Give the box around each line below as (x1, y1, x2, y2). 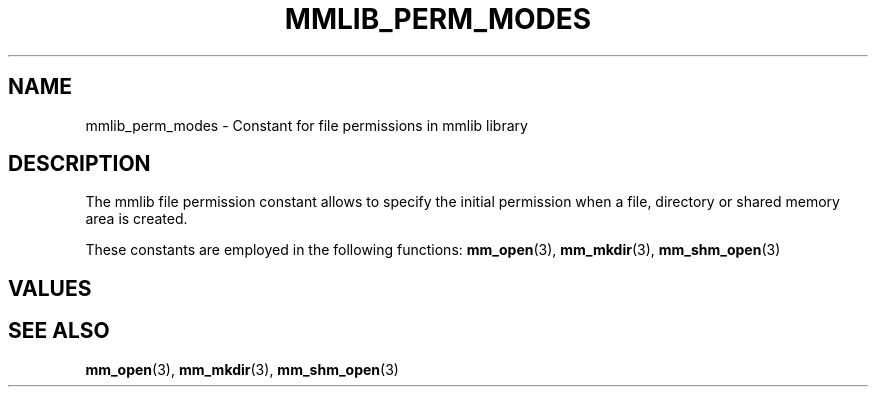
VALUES (8, 275, 92, 301)
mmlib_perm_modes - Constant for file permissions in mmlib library (85, 116, 528, 134)
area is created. (85, 210, 188, 228)
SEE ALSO (8, 318, 110, 344)
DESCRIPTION (8, 151, 151, 177)
